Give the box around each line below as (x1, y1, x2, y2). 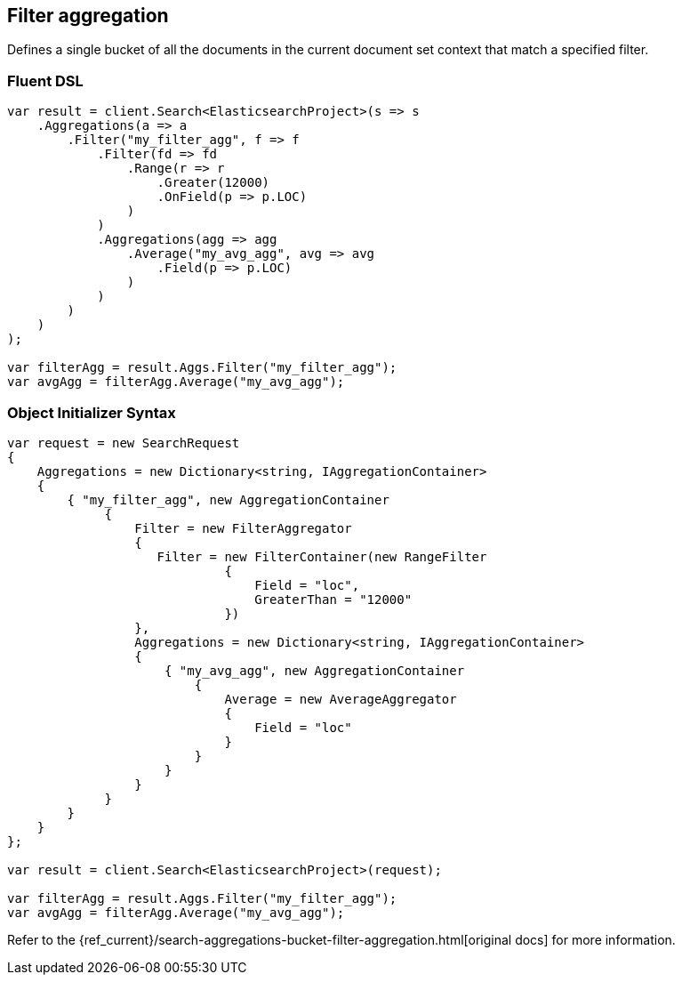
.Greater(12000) (156, 175, 270, 190)
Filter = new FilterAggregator (134, 520, 352, 535)
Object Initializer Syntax (7, 403, 176, 422)
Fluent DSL (7, 71, 84, 90)
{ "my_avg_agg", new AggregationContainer (164, 663, 465, 678)
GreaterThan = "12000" (254, 592, 413, 607)
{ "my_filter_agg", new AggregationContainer (67, 492, 389, 507)
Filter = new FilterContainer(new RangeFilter (156, 549, 487, 564)
